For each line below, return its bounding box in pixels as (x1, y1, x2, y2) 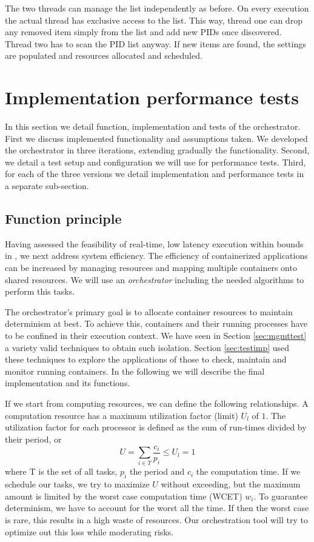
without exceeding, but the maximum (161, 478, 301, 490)
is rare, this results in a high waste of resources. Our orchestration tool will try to (5, 514, 308, 526)
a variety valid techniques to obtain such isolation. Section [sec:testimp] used (5, 341, 290, 353)
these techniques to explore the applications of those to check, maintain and (5, 353, 287, 366)
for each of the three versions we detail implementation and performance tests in (5, 167, 304, 180)
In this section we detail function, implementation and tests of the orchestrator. (5, 120, 301, 133)
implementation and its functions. (5, 376, 130, 389)
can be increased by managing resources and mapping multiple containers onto (5, 261, 297, 274)
